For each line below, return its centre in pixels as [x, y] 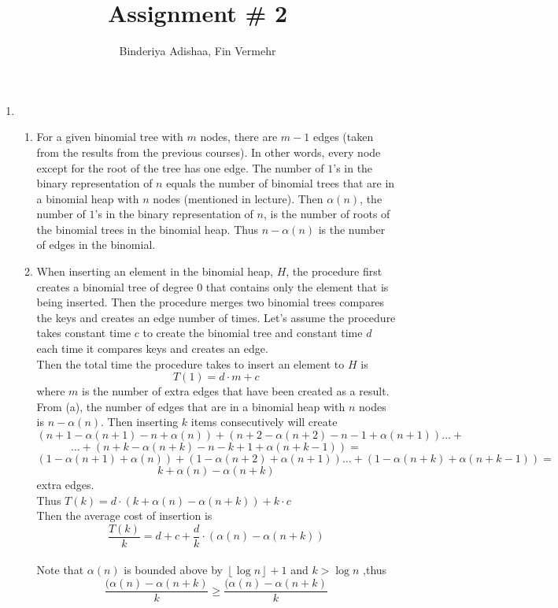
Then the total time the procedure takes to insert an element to [190, 363]
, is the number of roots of [327, 214]
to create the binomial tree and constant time [253, 333]
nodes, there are [239, 137]
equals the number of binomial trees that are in [281, 183]
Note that [60, 570]
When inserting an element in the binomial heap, [155, 271]
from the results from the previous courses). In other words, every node [209, 152]
